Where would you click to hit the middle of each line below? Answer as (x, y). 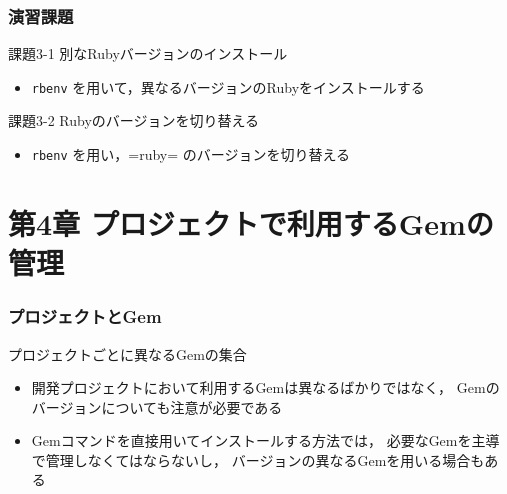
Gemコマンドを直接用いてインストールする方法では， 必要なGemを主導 (265, 440)
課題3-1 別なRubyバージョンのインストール (148, 53)
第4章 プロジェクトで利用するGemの (251, 222)
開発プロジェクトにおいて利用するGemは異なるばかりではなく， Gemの (265, 387)
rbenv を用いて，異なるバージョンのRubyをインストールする (228, 86)
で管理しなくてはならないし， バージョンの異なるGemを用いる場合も (258, 459)
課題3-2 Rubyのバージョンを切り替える (134, 120)
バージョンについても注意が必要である (157, 406)
